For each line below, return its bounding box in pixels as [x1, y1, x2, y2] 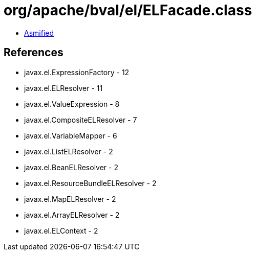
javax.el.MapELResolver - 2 [24, 194, 116, 203]
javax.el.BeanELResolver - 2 [24, 163, 118, 172]
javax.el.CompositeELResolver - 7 [24, 115, 137, 124]
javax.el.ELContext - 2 [24, 226, 98, 235]
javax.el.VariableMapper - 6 [24, 131, 117, 140]
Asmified [24, 28, 54, 37]
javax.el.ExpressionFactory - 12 [24, 67, 130, 77]
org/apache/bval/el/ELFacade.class [4, 2, 252, 19]
